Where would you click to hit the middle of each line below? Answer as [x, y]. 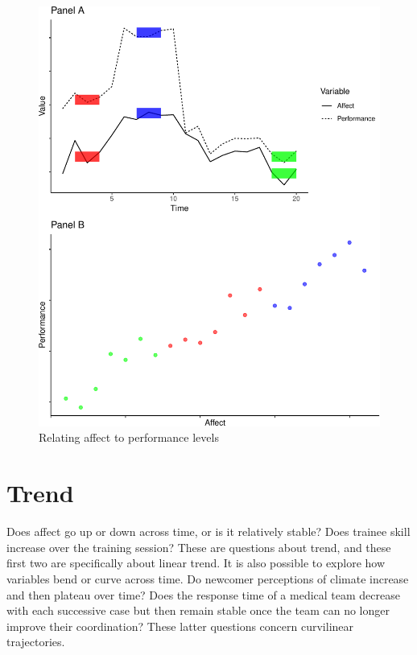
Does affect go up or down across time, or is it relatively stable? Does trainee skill [208, 531]
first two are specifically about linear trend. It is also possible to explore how [196, 563]
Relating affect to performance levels [129, 437]
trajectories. [36, 642]
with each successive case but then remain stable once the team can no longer [198, 610]
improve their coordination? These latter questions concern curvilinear [180, 626]
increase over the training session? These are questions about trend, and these [199, 547]
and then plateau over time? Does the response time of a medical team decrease [203, 594]
